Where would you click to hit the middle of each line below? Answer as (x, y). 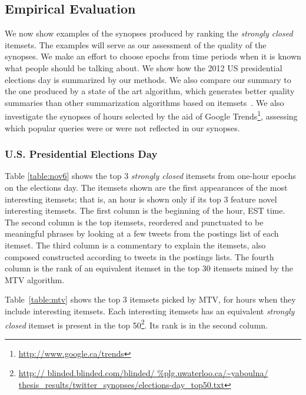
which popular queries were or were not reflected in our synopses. (122, 127)
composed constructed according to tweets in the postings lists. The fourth (139, 256)
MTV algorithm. (35, 279)
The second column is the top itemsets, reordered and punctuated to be (134, 222)
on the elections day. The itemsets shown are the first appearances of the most (146, 187)
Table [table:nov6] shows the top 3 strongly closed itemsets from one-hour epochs (150, 176)
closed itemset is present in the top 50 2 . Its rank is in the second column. (136, 324)
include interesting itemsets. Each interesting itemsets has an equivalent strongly (150, 311)
